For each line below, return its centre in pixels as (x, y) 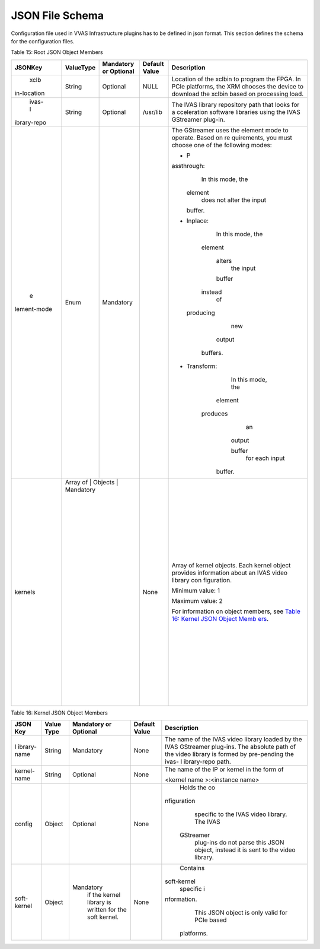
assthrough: (188, 166)
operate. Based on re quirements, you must (232, 138)
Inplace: (198, 221)
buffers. (212, 353)
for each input (265, 458)
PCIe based (211, 920)
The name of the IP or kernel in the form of (224, 770)
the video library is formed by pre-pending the (230, 754)
